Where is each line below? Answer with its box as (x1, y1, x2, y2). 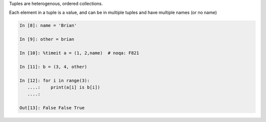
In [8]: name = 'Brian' (19, 23, 77, 28)
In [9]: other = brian (19, 37, 74, 42)
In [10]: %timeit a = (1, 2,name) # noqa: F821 (19, 50, 139, 56)
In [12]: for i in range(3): (19, 77, 90, 83)
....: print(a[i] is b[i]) (27, 84, 100, 90)
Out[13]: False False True (19, 105, 85, 111)
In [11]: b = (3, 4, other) (19, 64, 87, 70)
